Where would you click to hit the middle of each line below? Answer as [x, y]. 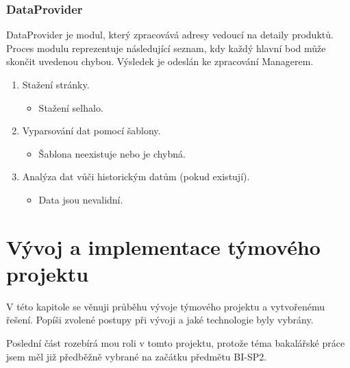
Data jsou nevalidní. [81, 199]
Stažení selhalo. [71, 107]
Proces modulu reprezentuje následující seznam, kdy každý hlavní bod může [166, 48]
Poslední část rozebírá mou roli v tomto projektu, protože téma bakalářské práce [176, 343]
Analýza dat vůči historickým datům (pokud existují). [136, 176]
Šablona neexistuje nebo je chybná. [112, 153]
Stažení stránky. [56, 84]
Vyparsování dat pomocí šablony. [91, 131]
